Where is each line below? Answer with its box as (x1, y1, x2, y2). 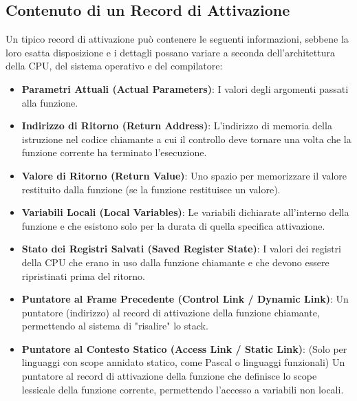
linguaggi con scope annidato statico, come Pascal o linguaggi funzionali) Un (21, 355, 345, 369)
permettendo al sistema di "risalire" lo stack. (21, 318, 208, 333)
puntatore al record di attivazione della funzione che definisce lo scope (21, 369, 317, 383)
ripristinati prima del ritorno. (21, 268, 146, 283)
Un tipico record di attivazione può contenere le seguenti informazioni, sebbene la (6, 32, 349, 46)
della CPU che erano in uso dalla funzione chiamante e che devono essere (21, 254, 329, 269)
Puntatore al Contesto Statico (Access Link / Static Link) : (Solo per (21, 341, 347, 356)
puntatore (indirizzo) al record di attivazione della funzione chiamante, (21, 305, 320, 319)
